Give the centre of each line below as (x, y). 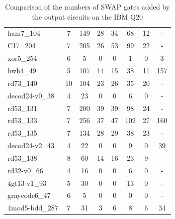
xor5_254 (22, 58)
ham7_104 (24, 33)
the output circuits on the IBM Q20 (87, 16)
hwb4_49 (22, 70)
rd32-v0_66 (25, 170)
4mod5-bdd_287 (33, 208)
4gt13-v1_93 (27, 183)
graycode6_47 (29, 195)
